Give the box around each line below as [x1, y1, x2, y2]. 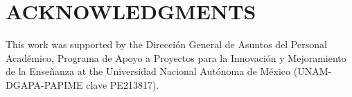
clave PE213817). [86, 77, 159, 91]
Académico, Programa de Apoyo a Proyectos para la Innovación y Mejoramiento [6, 50, 346, 65]
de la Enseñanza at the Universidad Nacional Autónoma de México [6, 64, 291, 78]
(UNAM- [293, 64, 332, 78]
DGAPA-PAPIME [6, 77, 83, 91]
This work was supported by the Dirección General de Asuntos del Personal [6, 37, 327, 52]
